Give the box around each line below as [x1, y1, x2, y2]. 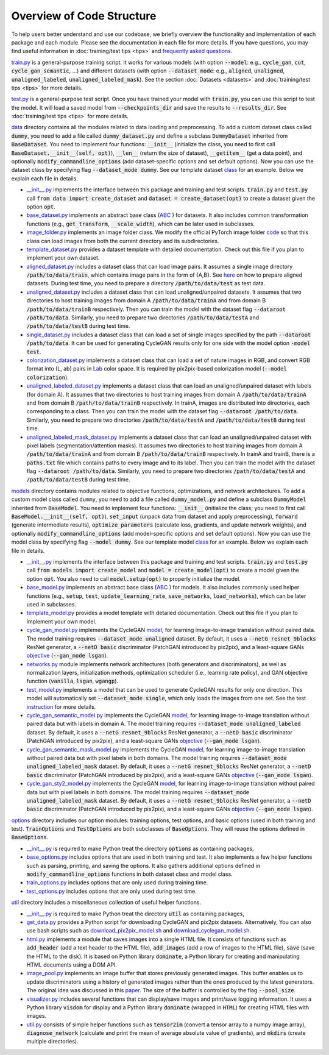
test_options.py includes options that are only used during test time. [26, 887, 197, 895]
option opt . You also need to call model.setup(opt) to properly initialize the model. [26, 575, 241, 582]
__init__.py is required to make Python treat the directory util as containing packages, [26, 910, 245, 917]
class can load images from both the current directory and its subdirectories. [26, 237, 219, 244]
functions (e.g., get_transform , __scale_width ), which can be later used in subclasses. [26, 220, 255, 227]
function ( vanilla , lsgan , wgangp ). [26, 677, 119, 685]
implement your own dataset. [26, 254, 100, 261]
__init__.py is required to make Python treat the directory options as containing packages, [26, 845, 254, 852]
